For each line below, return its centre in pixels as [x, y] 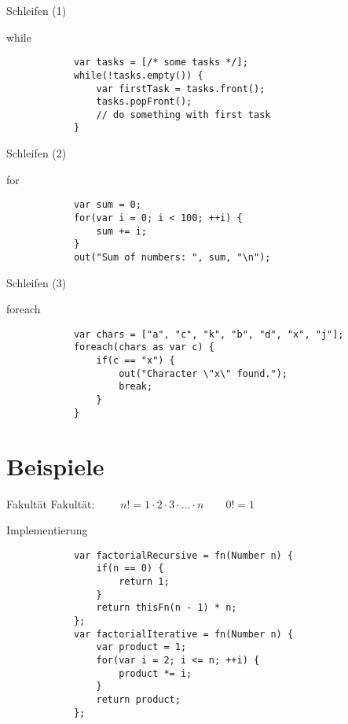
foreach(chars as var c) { [144, 347]
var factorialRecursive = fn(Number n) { [183, 555]
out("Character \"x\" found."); [203, 373]
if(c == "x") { [136, 361]
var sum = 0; [107, 205]
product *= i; [156, 673]
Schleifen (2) [37, 153]
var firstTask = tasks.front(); [181, 89]
